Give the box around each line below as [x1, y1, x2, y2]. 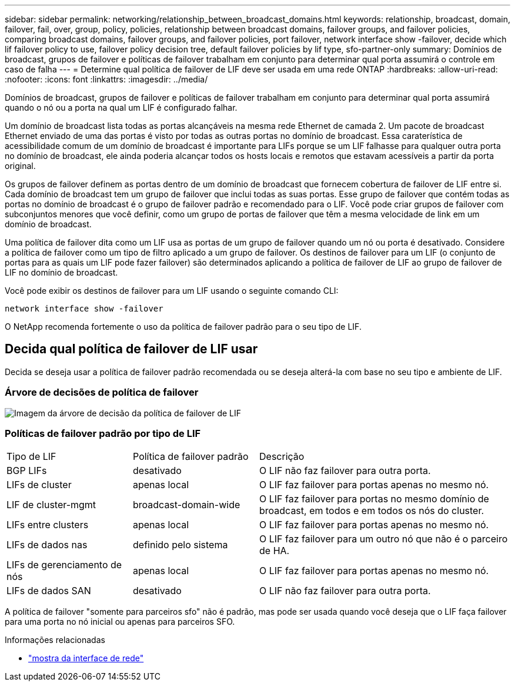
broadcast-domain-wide [133, 499, 240, 511]
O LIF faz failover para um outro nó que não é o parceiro [259, 533, 508, 545]
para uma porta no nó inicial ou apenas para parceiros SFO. [5, 617, 235, 627]
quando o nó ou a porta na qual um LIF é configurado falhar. [5, 102, 238, 112]
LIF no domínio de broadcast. [5, 267, 118, 277]
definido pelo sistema [133, 539, 228, 551]
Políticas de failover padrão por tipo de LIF [5, 427, 201, 439]
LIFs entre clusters [6, 519, 89, 531]
